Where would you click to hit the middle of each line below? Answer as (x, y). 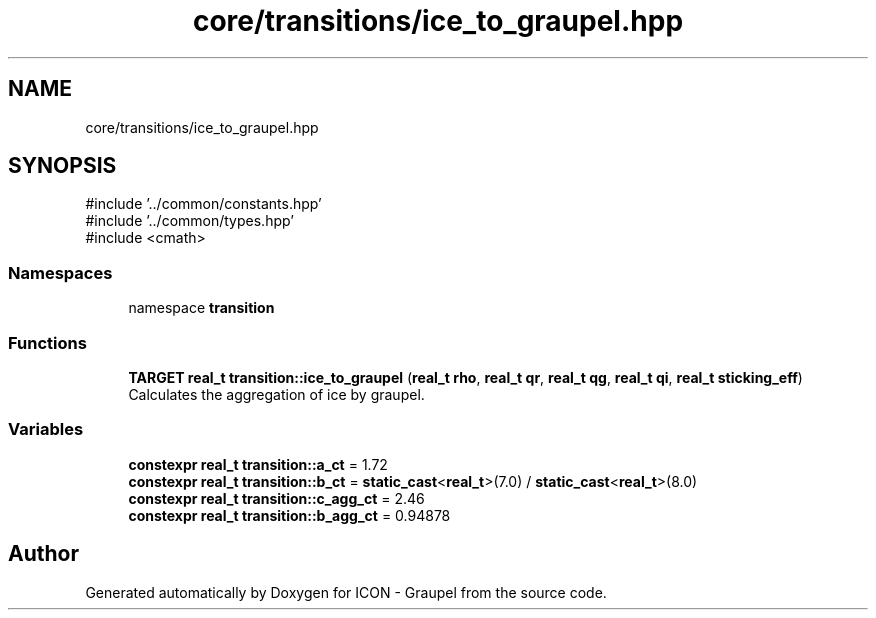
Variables (46, 429)
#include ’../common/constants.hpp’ (203, 204)
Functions (47, 342)
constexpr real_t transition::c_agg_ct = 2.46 (276, 498)
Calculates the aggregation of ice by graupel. (276, 394)
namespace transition (201, 308)
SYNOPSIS (62, 166)
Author (43, 554)
